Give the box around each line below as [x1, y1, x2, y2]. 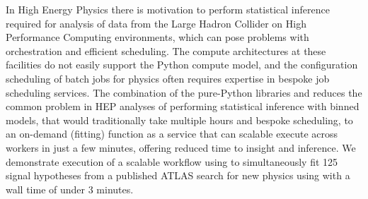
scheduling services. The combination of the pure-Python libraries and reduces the [6, 85, 362, 99]
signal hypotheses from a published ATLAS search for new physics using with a [6, 168, 350, 183]
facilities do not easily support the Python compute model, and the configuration [6, 57, 358, 72]
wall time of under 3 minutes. [6, 181, 134, 196]
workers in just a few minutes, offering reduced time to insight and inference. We [6, 140, 356, 155]
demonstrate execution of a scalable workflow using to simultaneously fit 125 [6, 154, 338, 169]
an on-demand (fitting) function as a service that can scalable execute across [6, 126, 338, 141]
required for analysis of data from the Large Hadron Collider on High [6, 16, 306, 30]
